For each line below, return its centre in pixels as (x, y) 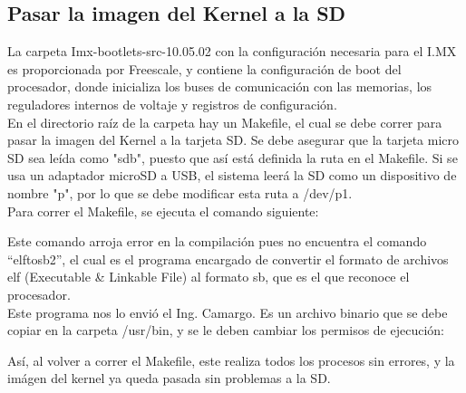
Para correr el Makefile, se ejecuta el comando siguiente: (163, 211)
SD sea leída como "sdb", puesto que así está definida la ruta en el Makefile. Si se (233, 157)
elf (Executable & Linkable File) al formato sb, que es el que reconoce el (209, 277)
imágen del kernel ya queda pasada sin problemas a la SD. (169, 378)
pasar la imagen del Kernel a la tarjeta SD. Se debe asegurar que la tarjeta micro (233, 140)
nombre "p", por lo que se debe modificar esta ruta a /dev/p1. (180, 192)
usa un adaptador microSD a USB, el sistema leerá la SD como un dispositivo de (232, 175)
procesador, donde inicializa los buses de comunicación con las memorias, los (220, 86)
